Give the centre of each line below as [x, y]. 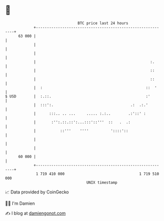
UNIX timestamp [102, 182]
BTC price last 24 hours [103, 23]
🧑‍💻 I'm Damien [20, 203]
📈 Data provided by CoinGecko [37, 192]
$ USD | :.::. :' [78, 96]
